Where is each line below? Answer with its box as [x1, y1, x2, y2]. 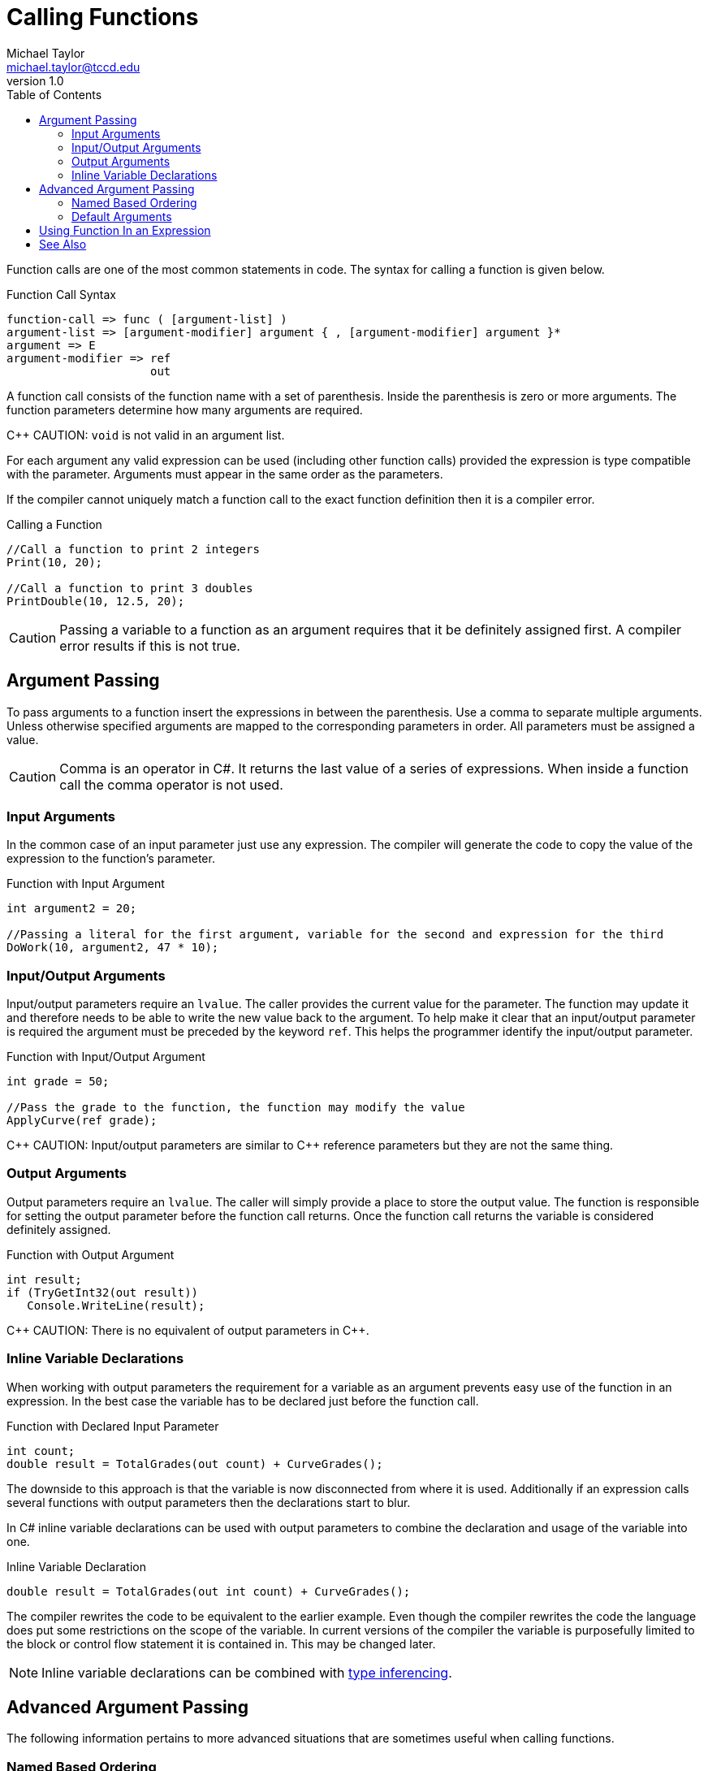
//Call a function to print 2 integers [6, 542, 260, 556]
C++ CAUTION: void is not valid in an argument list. [6, 427, 285, 442]
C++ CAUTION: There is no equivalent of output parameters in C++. [6, 1323, 369, 1337]
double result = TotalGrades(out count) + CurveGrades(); [6, 1457, 383, 1470]
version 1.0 [6, 73, 64, 88]
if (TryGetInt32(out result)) [6, 1285, 199, 1299]
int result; [6, 1272, 82, 1286]
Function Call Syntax [6, 287, 116, 301]
